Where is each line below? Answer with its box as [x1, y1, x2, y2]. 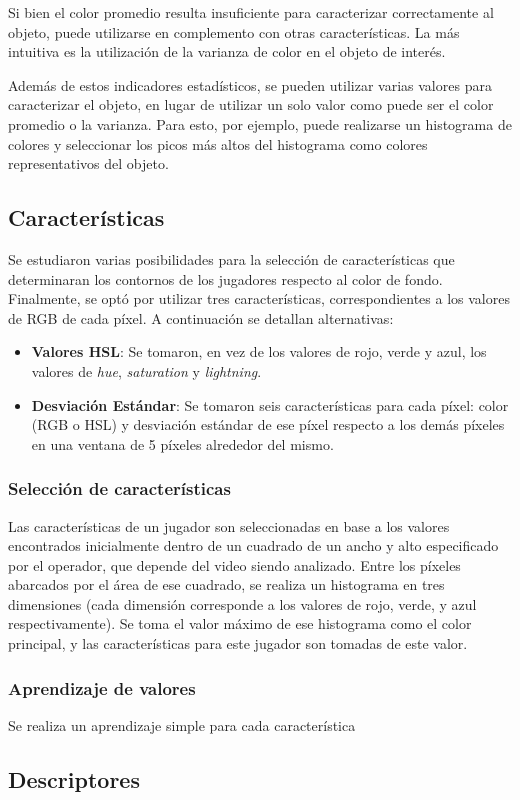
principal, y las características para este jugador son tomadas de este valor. [8, 633, 468, 654]
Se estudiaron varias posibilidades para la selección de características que [8, 248, 455, 269]
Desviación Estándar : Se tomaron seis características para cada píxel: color [31, 394, 509, 415]
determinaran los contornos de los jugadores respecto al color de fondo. [8, 268, 443, 289]
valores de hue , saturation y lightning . [31, 360, 262, 381]
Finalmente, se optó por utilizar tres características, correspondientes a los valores [8, 288, 510, 309]
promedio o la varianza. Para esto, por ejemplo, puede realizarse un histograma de [8, 113, 512, 134]
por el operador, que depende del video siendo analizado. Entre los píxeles [8, 554, 461, 575]
